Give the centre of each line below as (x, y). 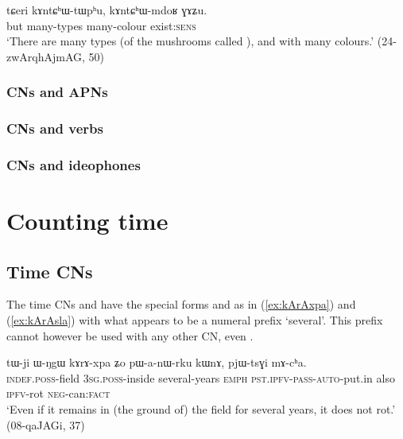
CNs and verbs (55, 128)
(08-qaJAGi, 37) (46, 424)
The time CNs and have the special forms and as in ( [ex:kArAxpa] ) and (181, 304)
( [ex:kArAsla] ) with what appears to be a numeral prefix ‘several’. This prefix (195, 320)
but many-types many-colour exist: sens (101, 25)
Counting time (87, 221)
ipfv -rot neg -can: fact (58, 393)
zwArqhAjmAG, (46, 56)
